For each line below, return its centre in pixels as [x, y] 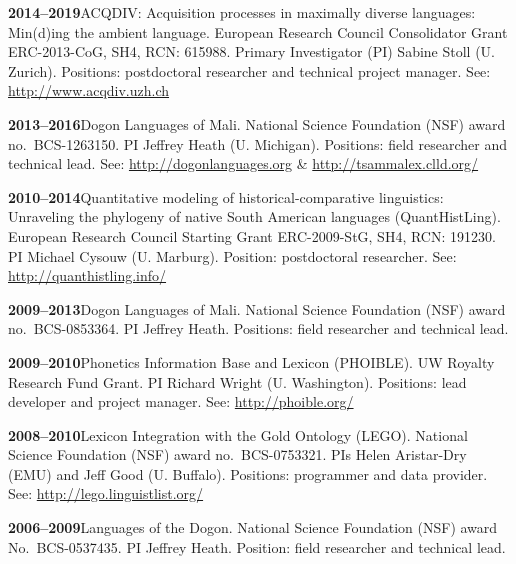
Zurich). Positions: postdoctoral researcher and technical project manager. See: [249, 70]
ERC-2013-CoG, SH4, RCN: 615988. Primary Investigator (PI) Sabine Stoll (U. [252, 51]
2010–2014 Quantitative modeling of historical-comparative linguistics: [226, 196]
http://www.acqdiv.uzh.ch [89, 90]
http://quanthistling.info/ [87, 275]
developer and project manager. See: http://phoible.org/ [181, 401]
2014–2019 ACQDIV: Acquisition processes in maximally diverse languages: [242, 12]
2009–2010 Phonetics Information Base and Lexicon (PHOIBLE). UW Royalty [251, 361]
